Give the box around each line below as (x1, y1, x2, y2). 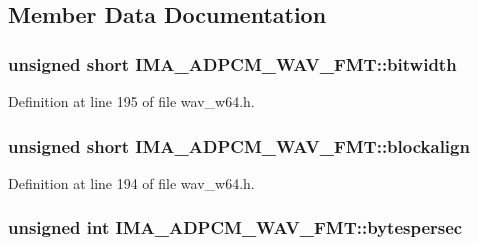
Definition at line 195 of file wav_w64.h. (8, 91, 255, 111)
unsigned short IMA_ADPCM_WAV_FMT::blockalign (8, 133, 470, 158)
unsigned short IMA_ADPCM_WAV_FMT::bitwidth (8, 51, 457, 76)
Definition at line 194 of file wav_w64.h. (8, 172, 255, 193)
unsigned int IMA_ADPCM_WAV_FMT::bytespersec (8, 215, 463, 240)
